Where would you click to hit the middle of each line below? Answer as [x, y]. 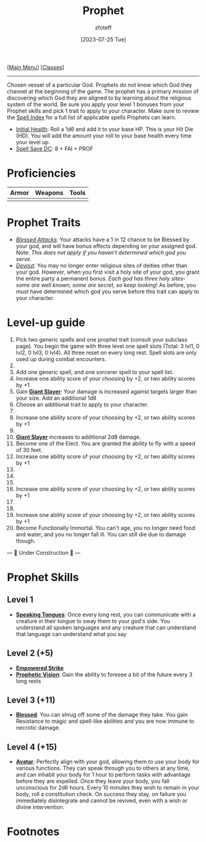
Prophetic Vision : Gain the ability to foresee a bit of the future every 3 [104, 674]
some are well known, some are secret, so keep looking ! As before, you [106, 285]
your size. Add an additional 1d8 [56, 398]
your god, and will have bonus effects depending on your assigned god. [106, 246]
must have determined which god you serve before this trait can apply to [107, 291]
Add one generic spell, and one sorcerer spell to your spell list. [94, 372]
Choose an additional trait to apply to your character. [82, 405]
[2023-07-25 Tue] [103, 39]
